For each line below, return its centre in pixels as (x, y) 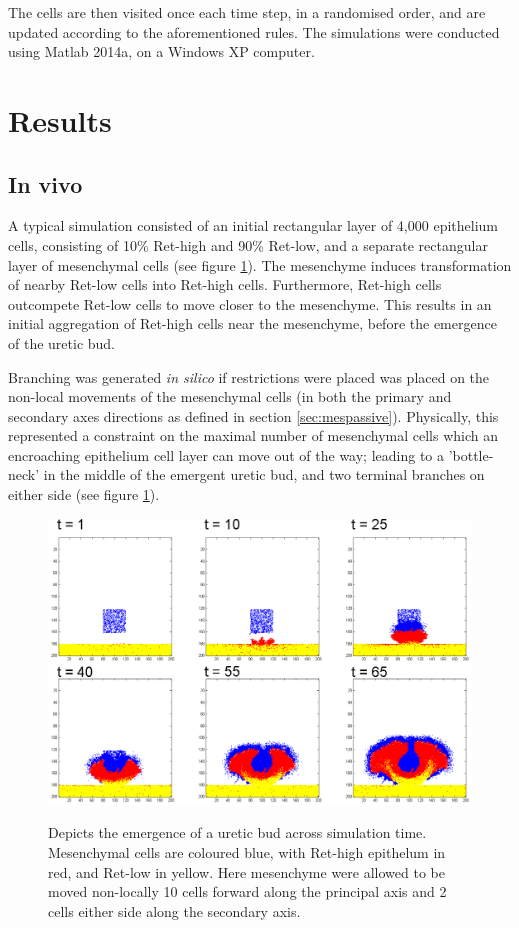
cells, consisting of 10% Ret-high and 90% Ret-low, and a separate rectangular (248, 244)
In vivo (45, 183)
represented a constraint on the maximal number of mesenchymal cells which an (253, 435)
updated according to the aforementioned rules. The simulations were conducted (254, 31)
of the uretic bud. (62, 342)
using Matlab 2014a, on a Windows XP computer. (161, 51)
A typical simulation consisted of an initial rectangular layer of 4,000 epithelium (253, 225)
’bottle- (471, 454)
